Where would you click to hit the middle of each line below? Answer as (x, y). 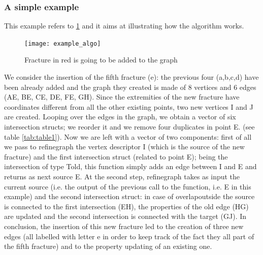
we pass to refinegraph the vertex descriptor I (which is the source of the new (124, 147)
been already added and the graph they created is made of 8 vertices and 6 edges (130, 87)
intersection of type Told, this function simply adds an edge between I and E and (130, 166)
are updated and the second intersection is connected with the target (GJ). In (125, 216)
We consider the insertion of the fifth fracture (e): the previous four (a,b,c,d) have (131, 77)
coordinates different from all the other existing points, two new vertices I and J (129, 106)
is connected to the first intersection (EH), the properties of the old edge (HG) (126, 206)
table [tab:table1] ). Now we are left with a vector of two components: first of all (128, 136)
